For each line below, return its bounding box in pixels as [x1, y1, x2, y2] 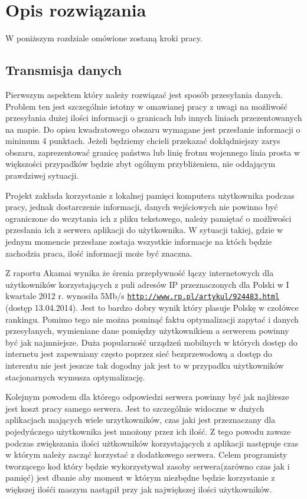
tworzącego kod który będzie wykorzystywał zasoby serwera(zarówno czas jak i [5, 459, 290, 472]
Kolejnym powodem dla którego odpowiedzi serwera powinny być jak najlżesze [5, 390, 289, 403]
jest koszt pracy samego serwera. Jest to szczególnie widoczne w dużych [5, 402, 264, 414]
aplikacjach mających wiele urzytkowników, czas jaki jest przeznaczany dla [5, 413, 276, 426]
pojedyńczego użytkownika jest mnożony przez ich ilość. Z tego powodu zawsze [5, 425, 291, 438]
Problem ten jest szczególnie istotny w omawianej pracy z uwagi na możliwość [5, 100, 288, 112]
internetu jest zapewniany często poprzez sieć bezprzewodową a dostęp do [5, 347, 272, 360]
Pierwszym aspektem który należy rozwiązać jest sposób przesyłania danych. [5, 88, 283, 100]
